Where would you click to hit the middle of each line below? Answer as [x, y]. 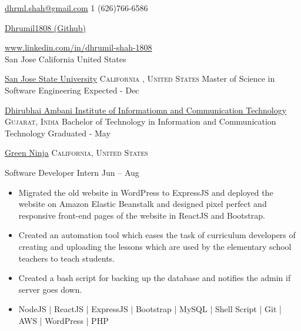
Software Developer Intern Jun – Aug [72, 172]
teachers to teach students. [66, 258]
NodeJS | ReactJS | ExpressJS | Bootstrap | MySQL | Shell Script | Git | [150, 309]
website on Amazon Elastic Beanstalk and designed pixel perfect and [143, 204]
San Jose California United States [66, 58]
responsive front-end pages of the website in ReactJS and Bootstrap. [142, 215]
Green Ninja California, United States [76, 153]
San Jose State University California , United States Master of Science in [140, 78]
